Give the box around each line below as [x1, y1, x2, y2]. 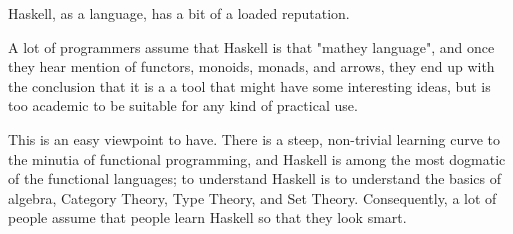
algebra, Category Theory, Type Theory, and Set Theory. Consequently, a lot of [8, 187, 497, 208]
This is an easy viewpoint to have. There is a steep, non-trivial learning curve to [8, 128, 501, 149]
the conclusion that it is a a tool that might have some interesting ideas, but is [8, 75, 491, 96]
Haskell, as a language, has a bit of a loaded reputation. [8, 3, 350, 23]
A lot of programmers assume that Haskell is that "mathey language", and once [8, 36, 495, 57]
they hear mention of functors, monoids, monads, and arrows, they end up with [8, 56, 495, 77]
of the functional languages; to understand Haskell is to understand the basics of [8, 168, 501, 189]
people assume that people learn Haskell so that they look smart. [8, 207, 407, 228]
